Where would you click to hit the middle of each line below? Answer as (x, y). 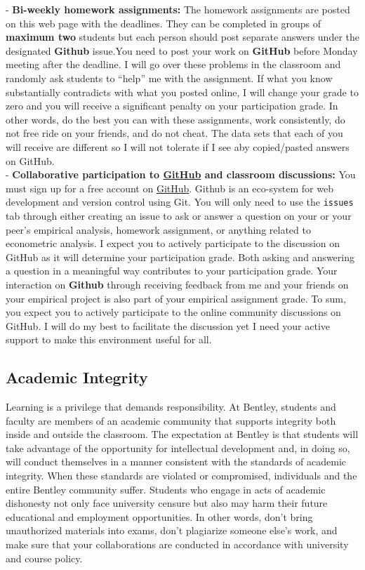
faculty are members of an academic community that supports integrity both (171, 420)
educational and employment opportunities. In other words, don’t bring (159, 516)
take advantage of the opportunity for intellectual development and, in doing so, (178, 448)
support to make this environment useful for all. (109, 339)
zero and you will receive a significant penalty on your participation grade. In (172, 106)
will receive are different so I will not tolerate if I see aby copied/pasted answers (178, 146)
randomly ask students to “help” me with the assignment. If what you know (169, 78)
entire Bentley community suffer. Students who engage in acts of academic (166, 489)
